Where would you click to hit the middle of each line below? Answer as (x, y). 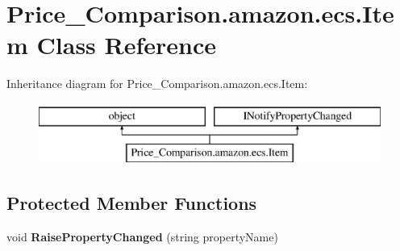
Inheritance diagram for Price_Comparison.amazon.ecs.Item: (157, 84)
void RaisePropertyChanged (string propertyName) (142, 237)
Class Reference (127, 45)
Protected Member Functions (132, 203)
